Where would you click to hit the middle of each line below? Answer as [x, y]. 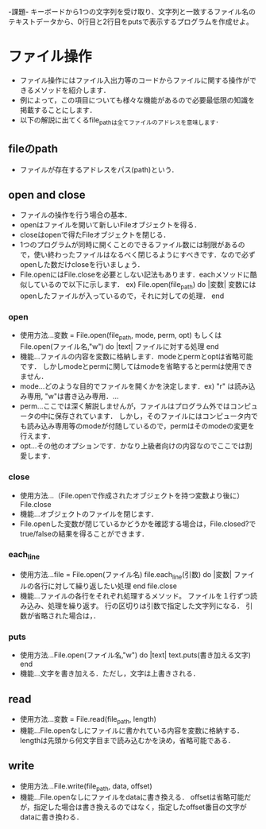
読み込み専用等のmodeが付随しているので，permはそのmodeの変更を [141, 426]
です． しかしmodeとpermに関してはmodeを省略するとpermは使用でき [136, 366]
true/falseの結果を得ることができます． [84, 533]
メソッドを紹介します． [72, 90]
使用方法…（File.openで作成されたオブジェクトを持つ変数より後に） [132, 495]
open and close [47, 194]
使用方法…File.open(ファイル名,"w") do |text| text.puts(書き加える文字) [135, 655]
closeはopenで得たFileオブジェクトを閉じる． [95, 235]
